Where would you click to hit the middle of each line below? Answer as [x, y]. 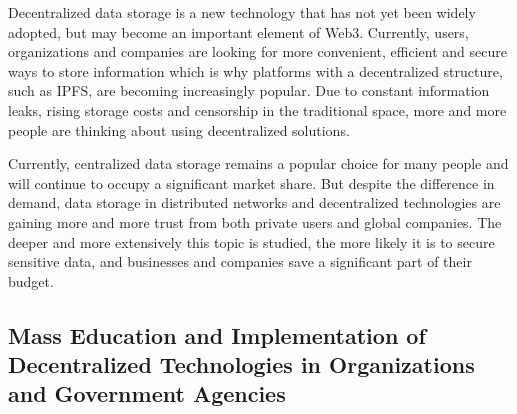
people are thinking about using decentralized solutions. [179, 129]
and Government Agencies [147, 393]
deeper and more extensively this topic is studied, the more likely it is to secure [251, 241]
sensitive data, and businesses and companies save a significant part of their [240, 261]
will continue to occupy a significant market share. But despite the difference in [251, 182]
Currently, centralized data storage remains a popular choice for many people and [258, 163]
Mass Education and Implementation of [217, 334]
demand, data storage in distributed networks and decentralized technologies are [254, 202]
